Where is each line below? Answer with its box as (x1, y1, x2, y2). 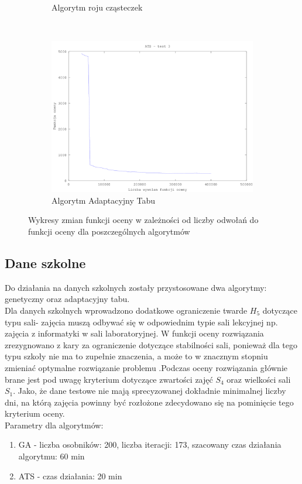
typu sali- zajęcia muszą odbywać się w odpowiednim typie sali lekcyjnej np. (5, 315, 278, 328)
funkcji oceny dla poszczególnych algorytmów (28, 225, 190, 237)
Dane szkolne (5, 253, 86, 272)
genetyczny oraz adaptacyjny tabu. (5, 293, 130, 305)
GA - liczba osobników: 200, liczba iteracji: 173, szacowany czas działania (18, 438, 282, 451)
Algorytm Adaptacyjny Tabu (52, 194, 156, 206)
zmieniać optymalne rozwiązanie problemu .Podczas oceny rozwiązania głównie (5, 361, 287, 373)
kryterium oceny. (5, 407, 65, 420)
